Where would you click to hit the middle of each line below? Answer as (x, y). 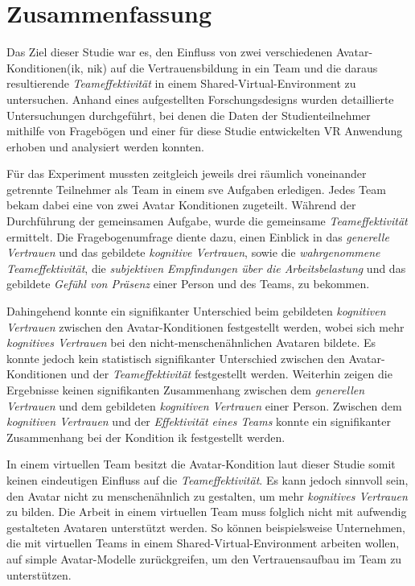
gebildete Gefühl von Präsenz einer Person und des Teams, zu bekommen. (188, 284)
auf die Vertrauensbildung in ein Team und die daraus (244, 67)
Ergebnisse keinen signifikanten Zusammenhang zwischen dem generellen (186, 390)
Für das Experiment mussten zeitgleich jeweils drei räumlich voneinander (187, 173)
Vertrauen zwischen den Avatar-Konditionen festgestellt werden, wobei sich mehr (205, 326)
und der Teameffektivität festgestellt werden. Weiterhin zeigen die (231, 374)
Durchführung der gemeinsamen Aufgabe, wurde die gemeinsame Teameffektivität (207, 221)
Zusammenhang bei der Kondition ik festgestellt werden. (146, 437)
